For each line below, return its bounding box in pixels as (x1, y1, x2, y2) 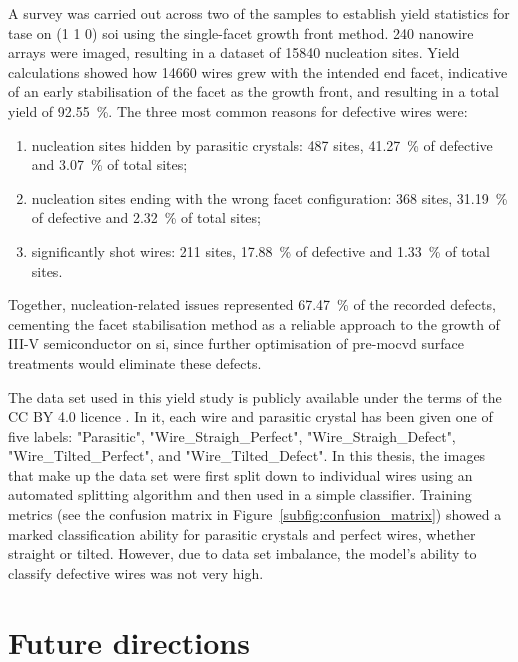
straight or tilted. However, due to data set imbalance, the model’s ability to (8, 543, 477, 564)
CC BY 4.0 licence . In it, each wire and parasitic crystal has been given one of (8, 406, 493, 427)
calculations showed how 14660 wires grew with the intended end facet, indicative (8, 61, 508, 82)
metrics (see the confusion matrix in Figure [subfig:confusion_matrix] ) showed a (8, 504, 502, 525)
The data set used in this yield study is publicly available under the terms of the (8, 386, 502, 407)
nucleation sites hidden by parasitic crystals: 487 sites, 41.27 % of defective (31, 134, 493, 155)
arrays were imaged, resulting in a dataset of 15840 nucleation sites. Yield (8, 42, 460, 63)
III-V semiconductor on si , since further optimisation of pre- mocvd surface (8, 333, 465, 354)
